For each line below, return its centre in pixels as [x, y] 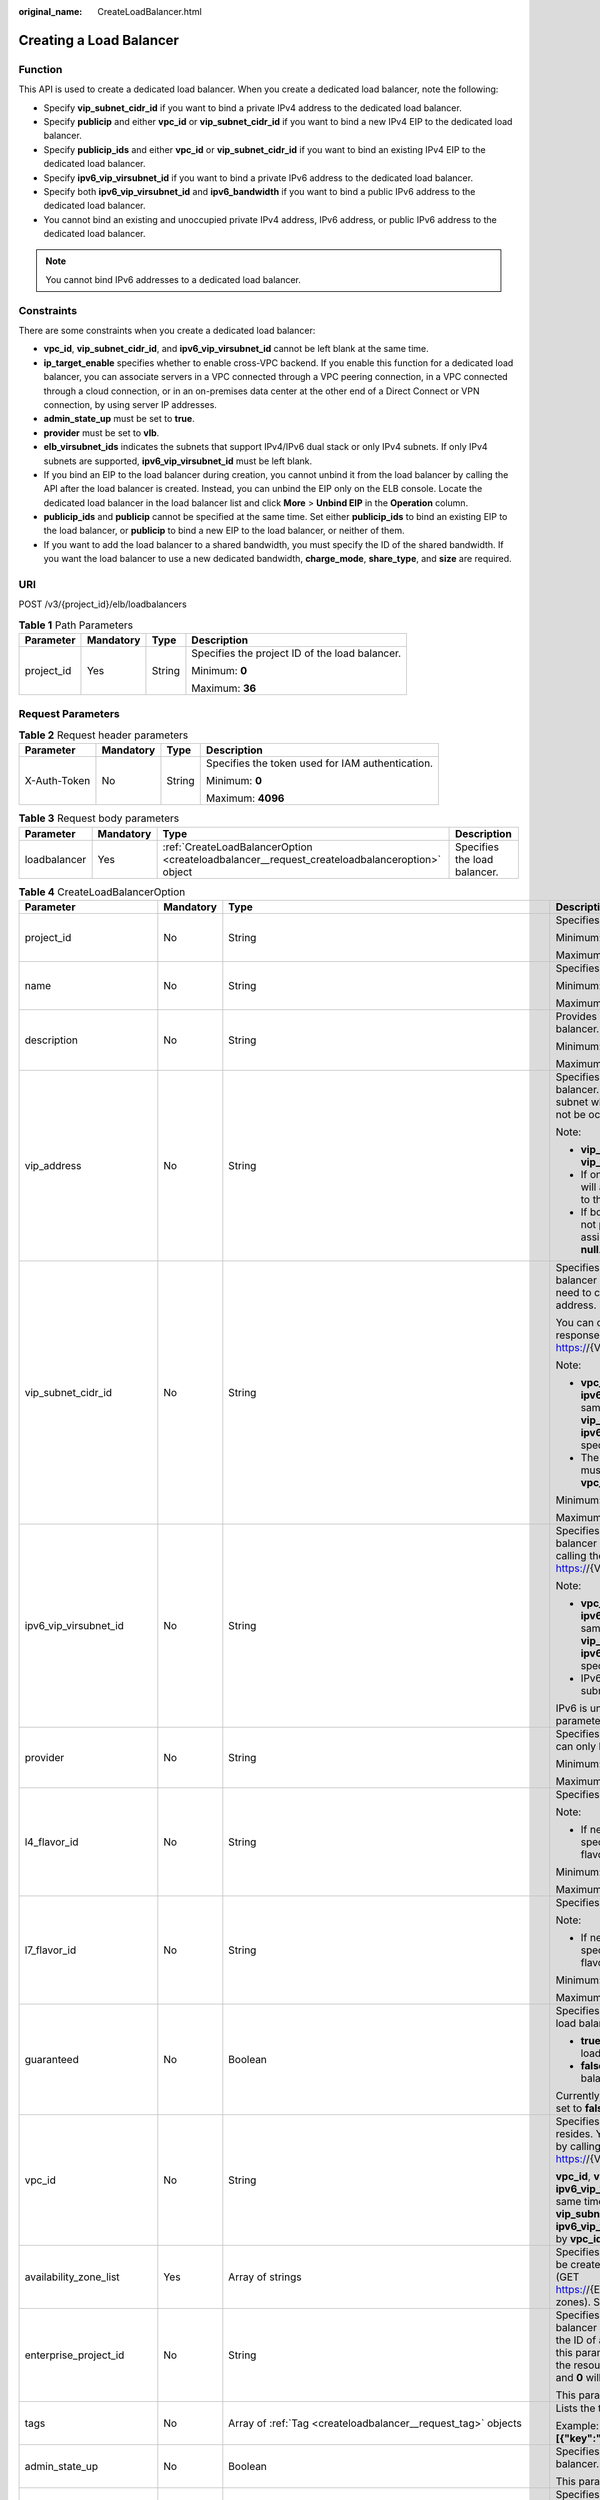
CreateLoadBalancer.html [149, 11]
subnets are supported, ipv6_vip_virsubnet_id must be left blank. [178, 461]
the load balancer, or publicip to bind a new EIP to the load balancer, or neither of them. [224, 531]
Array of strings [265, 2277]
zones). [573, 2302]
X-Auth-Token [57, 781]
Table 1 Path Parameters [76, 625]
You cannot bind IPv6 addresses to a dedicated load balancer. [173, 279]
